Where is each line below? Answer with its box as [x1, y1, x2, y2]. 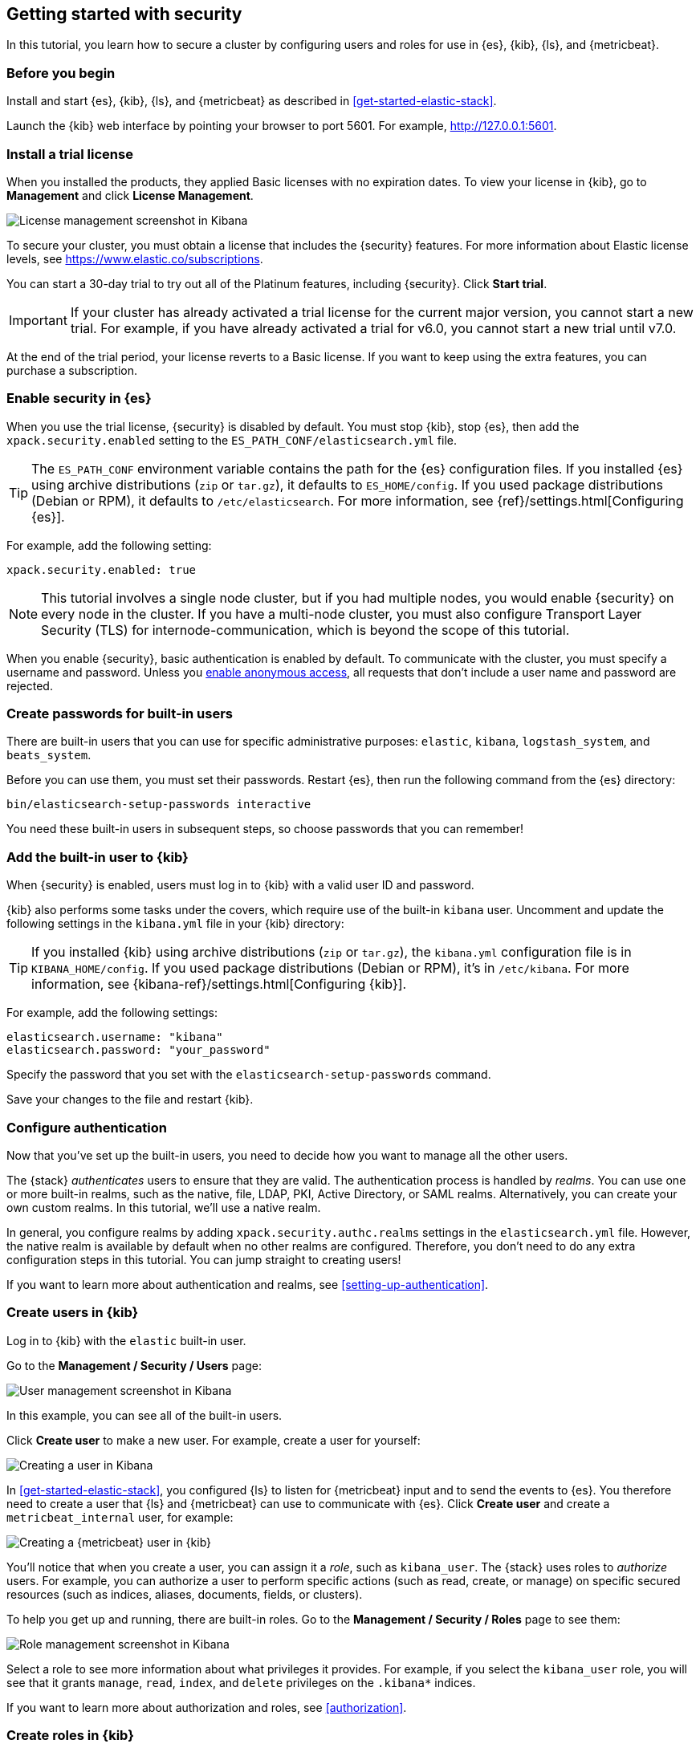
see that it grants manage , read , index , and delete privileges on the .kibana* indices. [6, 1675, 476, 1689]
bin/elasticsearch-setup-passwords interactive [6, 798, 311, 811]
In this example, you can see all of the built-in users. [6, 1408, 283, 1422]
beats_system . [6, 748, 92, 762]
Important [9, 311, 67, 328]
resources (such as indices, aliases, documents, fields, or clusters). [6, 1587, 363, 1601]
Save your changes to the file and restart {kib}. [6, 1092, 254, 1107]
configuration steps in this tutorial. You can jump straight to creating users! [6, 1252, 401, 1266]
